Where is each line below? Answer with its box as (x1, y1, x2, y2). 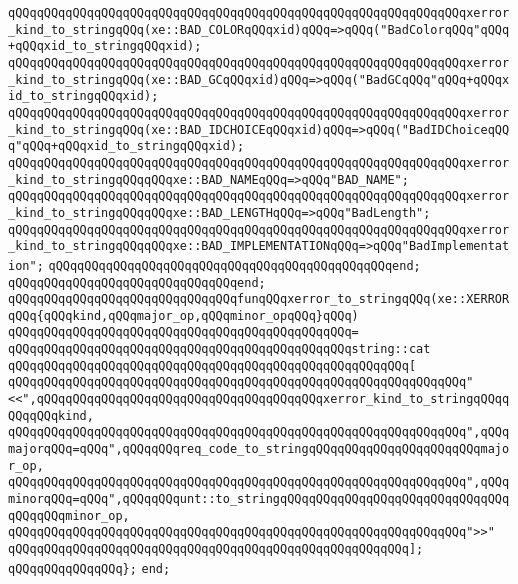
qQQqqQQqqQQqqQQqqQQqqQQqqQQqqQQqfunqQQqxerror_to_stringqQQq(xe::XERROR (8, 292, 510, 307)
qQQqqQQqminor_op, (8, 508, 130, 523)
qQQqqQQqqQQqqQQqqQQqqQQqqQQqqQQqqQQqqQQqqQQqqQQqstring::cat (8, 342, 431, 357)
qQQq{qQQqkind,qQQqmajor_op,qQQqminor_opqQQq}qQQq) (8, 308, 359, 323)
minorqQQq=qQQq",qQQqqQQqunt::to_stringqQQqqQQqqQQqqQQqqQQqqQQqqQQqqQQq (8, 492, 510, 507)
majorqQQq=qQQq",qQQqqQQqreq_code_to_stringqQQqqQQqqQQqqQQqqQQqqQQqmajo (8, 442, 510, 457)
